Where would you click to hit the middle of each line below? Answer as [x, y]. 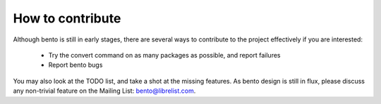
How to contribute [67, 18]
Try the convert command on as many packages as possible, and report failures [164, 55]
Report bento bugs [75, 65]
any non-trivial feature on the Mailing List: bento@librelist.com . [104, 91]
